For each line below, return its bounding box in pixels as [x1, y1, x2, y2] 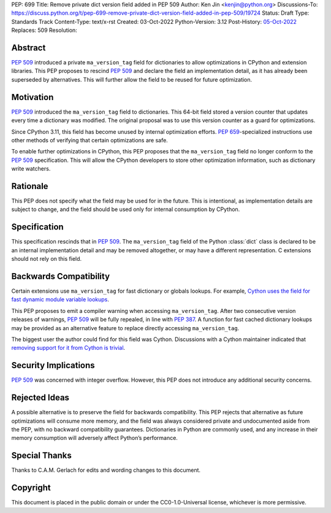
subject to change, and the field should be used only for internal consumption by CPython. [11, 206, 240, 213]
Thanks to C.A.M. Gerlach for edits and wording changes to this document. [11, 466, 201, 474]
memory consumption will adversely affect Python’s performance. [11, 434, 178, 442]
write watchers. [11, 165, 51, 172]
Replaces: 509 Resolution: [11, 26, 78, 34]
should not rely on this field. [11, 255, 82, 263]
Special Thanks [11, 450, 72, 461]
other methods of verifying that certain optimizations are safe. [11, 136, 168, 144]
